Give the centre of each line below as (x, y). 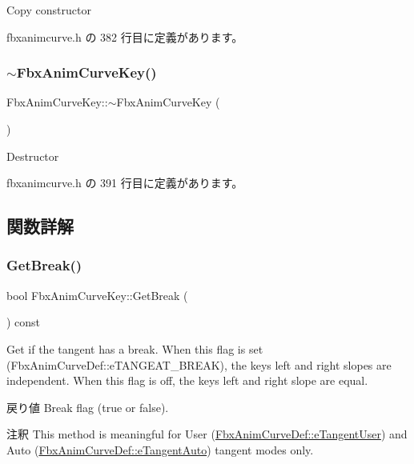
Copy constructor (49, 10)
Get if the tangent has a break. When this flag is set (135, 348)
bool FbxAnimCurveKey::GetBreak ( (97, 295)
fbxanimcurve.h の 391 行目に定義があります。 (125, 183)
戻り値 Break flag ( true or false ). (88, 407)
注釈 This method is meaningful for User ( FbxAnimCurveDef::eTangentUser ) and (207, 434)
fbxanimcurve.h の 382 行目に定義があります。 (125, 36)
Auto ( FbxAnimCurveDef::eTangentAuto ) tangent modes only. (160, 449)
